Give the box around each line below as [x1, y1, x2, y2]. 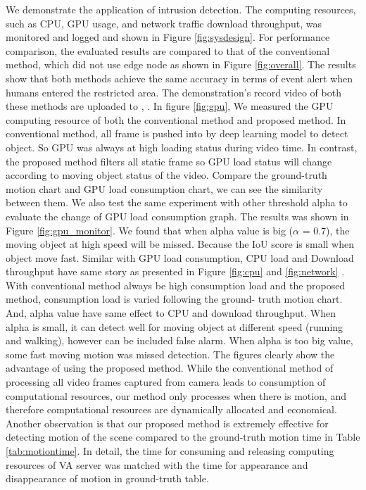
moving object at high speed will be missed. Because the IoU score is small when [6, 237, 354, 251]
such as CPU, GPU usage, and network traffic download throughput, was [6, 15, 322, 30]
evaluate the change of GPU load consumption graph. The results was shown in [6, 208, 349, 223]
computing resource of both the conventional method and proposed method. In [6, 112, 346, 127]
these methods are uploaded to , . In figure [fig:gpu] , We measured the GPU [6, 99, 334, 113]
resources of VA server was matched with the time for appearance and [6, 457, 308, 472]
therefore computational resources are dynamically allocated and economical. [6, 402, 337, 417]
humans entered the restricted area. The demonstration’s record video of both [6, 84, 341, 99]
